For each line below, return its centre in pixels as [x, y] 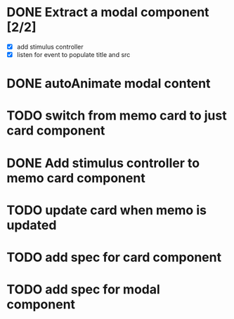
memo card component [76, 178]
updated [32, 225]
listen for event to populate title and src [73, 55]
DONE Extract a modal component [108, 12]
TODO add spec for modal [84, 290]
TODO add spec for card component [114, 257]
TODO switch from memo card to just [117, 116]
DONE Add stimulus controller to [103, 163]
